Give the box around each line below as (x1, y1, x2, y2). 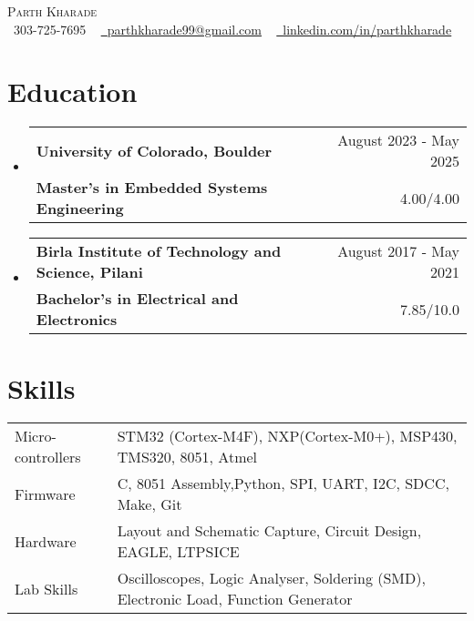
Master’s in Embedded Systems (36, 177, 268, 199)
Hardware (15, 530, 77, 552)
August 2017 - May (337, 240, 459, 262)
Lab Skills (15, 577, 78, 599)
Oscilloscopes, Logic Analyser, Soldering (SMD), (117, 567, 426, 589)
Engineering (36, 198, 124, 219)
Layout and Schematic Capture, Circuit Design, (117, 520, 422, 542)
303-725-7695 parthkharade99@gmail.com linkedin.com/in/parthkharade (13, 19, 452, 38)
